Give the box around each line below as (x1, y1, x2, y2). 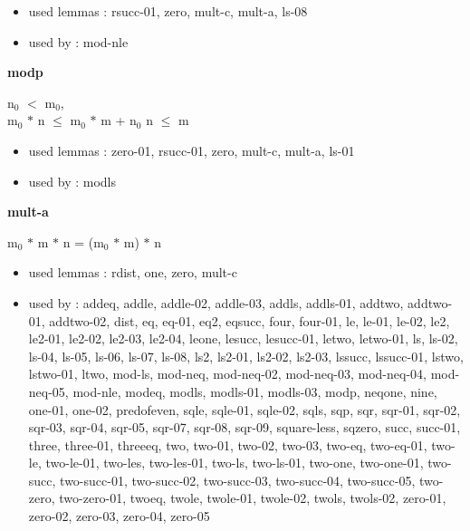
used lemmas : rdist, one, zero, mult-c (28, 263, 237, 282)
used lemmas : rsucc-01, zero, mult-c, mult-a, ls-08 (28, 2, 308, 20)
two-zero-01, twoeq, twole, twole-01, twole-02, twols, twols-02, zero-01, (59, 488, 446, 507)
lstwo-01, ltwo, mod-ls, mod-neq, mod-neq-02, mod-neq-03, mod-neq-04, (28, 364, 427, 383)
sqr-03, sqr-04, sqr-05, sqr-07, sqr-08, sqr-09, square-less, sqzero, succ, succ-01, (28, 418, 461, 437)
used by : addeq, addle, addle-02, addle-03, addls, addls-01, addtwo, (28, 293, 404, 312)
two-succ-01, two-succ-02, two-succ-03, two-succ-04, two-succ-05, (60, 470, 416, 489)
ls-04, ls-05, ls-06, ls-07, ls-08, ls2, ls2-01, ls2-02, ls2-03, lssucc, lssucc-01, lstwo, (28, 346, 464, 365)
